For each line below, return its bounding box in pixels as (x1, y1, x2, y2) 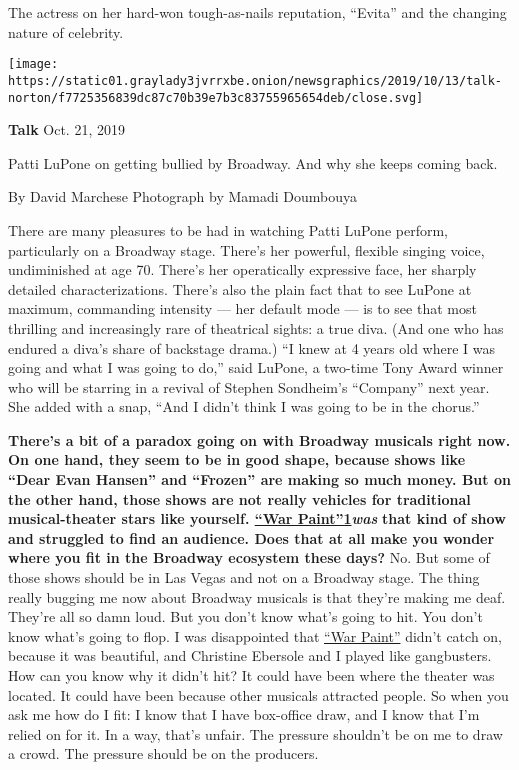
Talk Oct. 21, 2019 (8, 119, 125, 140)
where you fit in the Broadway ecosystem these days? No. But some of (8, 547, 490, 568)
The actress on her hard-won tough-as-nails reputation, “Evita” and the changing (8, 2, 507, 22)
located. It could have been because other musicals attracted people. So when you (8, 684, 509, 705)
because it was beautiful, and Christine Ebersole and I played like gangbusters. (8, 645, 492, 666)
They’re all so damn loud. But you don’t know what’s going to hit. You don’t (8, 606, 483, 627)
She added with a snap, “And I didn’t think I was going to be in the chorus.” (8, 396, 480, 417)
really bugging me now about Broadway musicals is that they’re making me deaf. (8, 586, 506, 607)
